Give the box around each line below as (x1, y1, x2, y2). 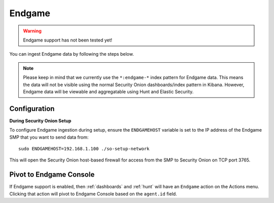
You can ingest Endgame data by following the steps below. (9, 51, 134, 57)
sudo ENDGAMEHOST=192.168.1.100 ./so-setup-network (18, 146, 150, 151)
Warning (23, 28, 42, 34)
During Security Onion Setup (9, 117, 72, 124)
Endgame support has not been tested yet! (23, 37, 113, 43)
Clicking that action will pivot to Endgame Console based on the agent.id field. (9, 190, 177, 197)
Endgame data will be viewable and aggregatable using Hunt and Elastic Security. (23, 89, 194, 95)
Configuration (9, 104, 55, 113)
